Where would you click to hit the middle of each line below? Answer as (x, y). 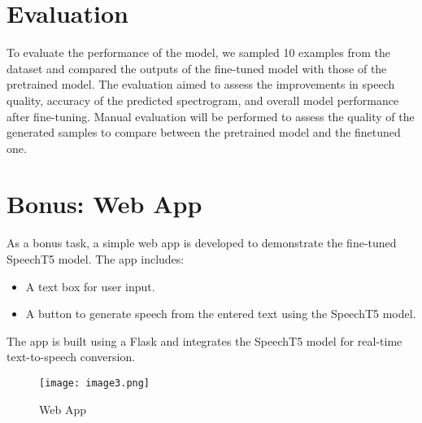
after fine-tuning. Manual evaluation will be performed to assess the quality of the (211, 116)
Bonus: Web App (104, 204)
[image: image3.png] (95, 383)
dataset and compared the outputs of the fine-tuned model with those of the (197, 68)
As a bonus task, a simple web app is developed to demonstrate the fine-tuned (202, 243)
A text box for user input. (90, 286)
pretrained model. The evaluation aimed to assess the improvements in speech (201, 84)
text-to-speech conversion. (71, 357)
